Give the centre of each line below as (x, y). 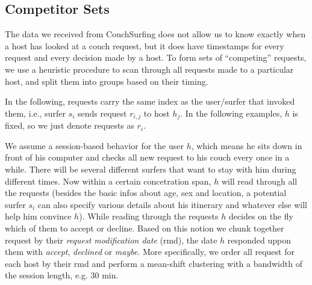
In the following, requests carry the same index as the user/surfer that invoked (150, 101)
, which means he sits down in (247, 145)
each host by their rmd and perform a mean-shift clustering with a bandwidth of (154, 263)
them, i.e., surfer (35, 113)
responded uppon (259, 240)
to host (157, 113)
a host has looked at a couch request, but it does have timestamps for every (145, 45)
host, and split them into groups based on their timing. (107, 81)
